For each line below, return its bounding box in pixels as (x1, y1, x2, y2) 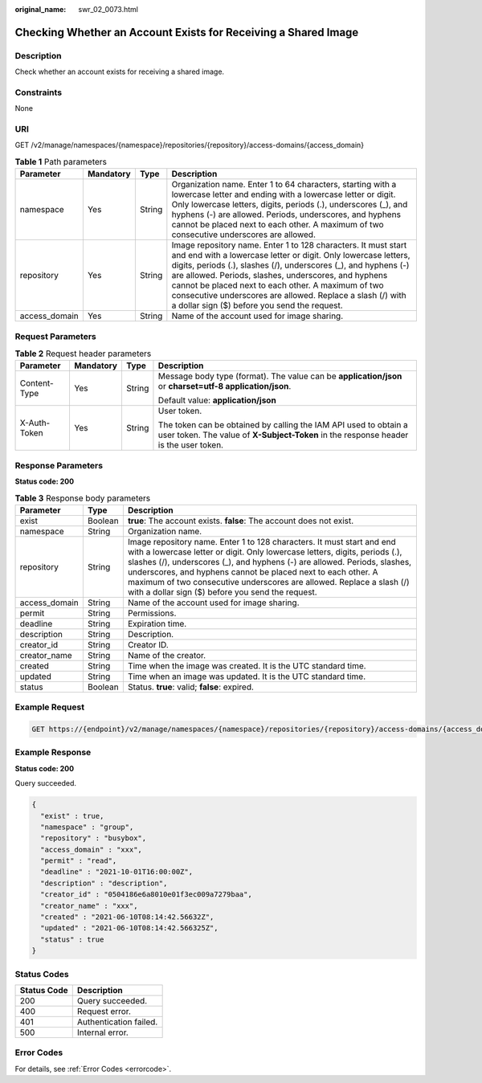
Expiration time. (127, 618, 187, 629)
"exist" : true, (40, 811, 104, 820)
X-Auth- (19, 418, 51, 429)
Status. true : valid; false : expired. (127, 681, 255, 693)
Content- (19, 378, 54, 389)
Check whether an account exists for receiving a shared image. (14, 67, 225, 76)
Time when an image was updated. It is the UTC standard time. (127, 671, 366, 682)
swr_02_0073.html (78, 5, 138, 14)
